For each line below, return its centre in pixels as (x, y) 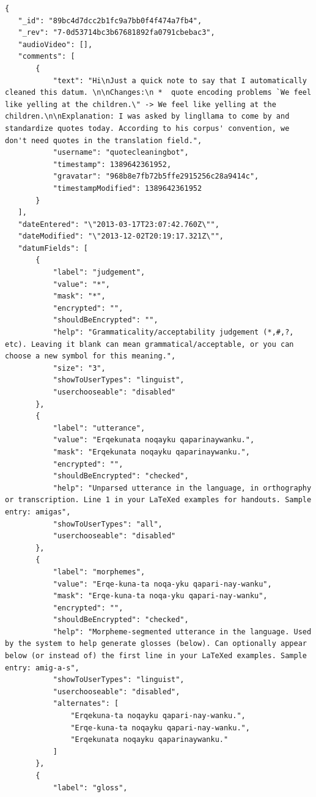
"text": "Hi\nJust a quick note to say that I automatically (180, 80)
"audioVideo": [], (55, 44)
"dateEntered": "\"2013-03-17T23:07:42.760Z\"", (119, 224)
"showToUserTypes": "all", (108, 524)
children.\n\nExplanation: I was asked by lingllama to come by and (147, 117)
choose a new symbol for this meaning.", (90, 356)
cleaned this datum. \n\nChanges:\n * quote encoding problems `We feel (158, 93)
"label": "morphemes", (99, 572)
